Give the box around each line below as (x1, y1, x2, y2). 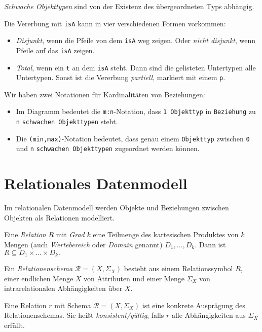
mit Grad (56, 229, 85, 240)
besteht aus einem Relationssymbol (124, 263, 233, 274)
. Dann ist (195, 239, 226, 249)
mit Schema (54, 300, 91, 310)
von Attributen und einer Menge (84, 273, 184, 283)
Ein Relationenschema (4, 263, 73, 274)
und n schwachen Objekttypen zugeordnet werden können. (16, 143, 200, 154)
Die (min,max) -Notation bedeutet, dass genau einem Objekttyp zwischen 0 (16, 133, 250, 143)
